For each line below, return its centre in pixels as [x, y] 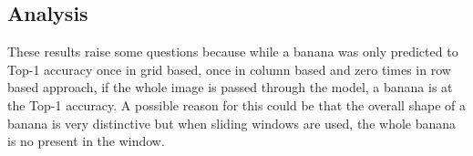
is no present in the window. [86, 141]
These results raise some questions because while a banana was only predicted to [233, 52]
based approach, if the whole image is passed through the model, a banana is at [230, 87]
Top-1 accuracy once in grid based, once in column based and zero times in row [229, 69]
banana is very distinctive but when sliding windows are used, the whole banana [232, 123]
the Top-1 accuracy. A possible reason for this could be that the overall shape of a [236, 104]
